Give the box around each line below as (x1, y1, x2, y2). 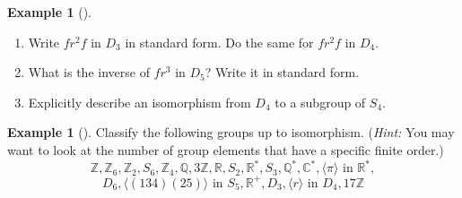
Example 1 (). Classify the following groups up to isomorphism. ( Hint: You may (7, 123, 455, 142)
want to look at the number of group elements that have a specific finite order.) (7, 140, 444, 159)
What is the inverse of (28, 63, 150, 82)
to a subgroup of (275, 92, 366, 111)
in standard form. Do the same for (125, 32, 314, 51)
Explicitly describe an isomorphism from (28, 92, 251, 111)
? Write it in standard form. (205, 63, 360, 82)
